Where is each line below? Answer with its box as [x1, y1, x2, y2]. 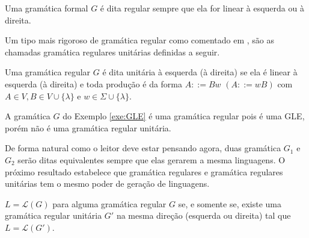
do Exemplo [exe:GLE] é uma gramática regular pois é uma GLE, [63, 110, 305, 122]
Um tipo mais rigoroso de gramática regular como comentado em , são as [5, 34, 275, 46]
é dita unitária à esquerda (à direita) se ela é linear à [102, 66, 298, 78]
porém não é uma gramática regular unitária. [5, 121, 171, 134]
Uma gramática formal [5, 2, 88, 14]
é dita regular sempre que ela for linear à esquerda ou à [100, 2, 304, 14]
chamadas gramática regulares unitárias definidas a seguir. [5, 45, 220, 58]
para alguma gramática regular [52, 197, 167, 210]
